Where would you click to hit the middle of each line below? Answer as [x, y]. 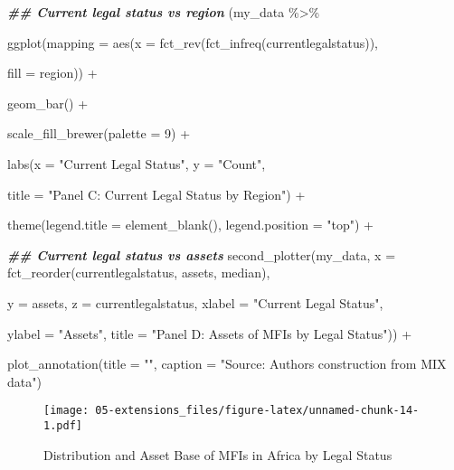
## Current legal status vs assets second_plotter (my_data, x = [202, 254]
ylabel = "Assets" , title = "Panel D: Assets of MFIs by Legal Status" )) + [210, 333]
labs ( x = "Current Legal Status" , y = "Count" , [137, 163]
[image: [66, 411]
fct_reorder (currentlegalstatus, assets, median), [139, 273]
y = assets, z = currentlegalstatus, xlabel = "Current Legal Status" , [195, 302]
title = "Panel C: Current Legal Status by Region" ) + [156, 194]
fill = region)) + [52, 73]
